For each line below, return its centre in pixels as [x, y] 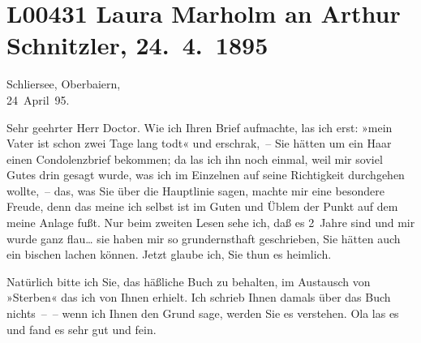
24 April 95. [38, 99]
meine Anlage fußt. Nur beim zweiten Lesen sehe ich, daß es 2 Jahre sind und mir [211, 223]
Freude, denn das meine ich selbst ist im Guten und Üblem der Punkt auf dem [202, 206]
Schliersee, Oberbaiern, [64, 84]
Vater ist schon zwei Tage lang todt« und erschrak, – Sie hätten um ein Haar [199, 143]
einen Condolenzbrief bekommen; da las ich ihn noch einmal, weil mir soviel [195, 159]
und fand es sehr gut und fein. [82, 329]
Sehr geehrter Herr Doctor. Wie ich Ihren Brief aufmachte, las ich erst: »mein [200, 127]
